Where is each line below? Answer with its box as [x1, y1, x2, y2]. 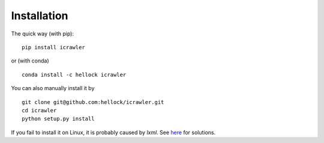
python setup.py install [22, 115, 95, 123]
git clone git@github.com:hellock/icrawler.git [22, 99, 164, 105]
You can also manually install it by [11, 85, 95, 92]
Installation [11, 9, 68, 22]
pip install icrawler [22, 44, 85, 50]
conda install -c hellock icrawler [22, 71, 127, 78]
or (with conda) [11, 57, 49, 64]
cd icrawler [22, 107, 57, 114]
